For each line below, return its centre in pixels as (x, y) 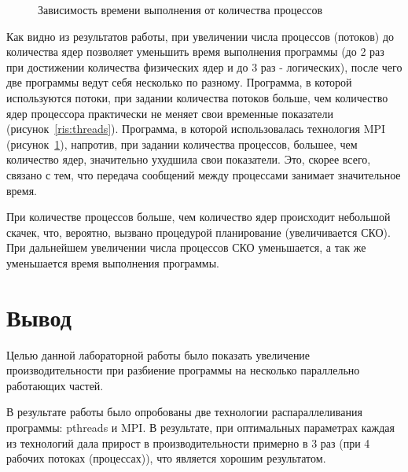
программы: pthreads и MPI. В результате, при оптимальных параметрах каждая (201, 427)
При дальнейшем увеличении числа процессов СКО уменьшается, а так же (186, 247)
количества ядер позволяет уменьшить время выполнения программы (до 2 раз (195, 52)
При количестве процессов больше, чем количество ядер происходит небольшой (198, 217)
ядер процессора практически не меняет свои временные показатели (170, 113)
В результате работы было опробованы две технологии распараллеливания (184, 412)
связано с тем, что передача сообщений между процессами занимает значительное (204, 174)
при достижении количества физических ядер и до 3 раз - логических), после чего (204, 66)
